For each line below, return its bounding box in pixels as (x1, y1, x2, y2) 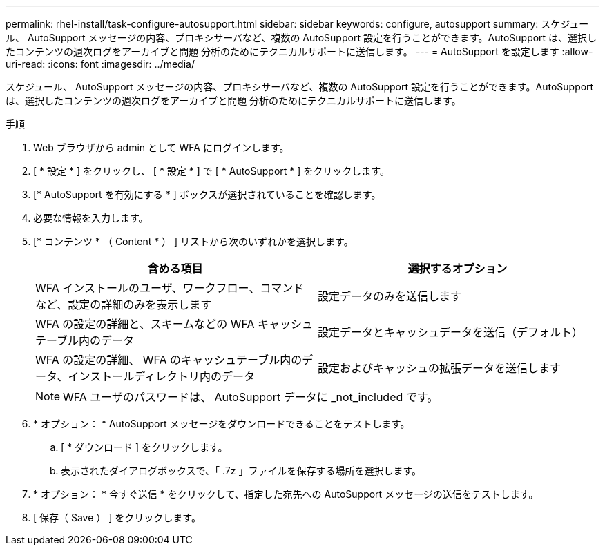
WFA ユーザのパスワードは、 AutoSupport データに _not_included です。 (63, 390, 439, 404)
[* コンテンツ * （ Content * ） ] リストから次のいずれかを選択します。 (33, 235, 354, 247)
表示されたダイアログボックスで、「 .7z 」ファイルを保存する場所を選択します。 (61, 465, 421, 476)
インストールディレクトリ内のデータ (68, 369, 256, 383)
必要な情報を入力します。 (33, 212, 148, 224)
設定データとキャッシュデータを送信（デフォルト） (318, 325, 584, 339)
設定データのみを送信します (318, 289, 462, 303)
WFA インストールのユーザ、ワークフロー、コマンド (35, 281, 305, 295)
